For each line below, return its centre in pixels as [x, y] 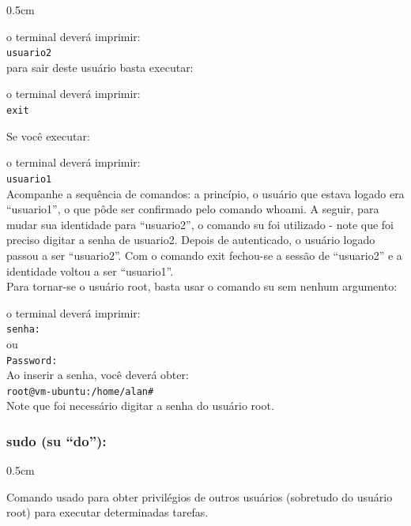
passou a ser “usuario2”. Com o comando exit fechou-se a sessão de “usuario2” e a [204, 255]
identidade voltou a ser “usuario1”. [90, 271]
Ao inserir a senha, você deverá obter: [98, 375]
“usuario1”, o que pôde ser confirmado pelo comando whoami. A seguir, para [193, 209]
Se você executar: [48, 135]
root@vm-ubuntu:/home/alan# [80, 391]
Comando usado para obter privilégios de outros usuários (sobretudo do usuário [200, 496]
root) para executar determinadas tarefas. [107, 512]
